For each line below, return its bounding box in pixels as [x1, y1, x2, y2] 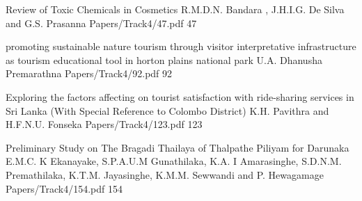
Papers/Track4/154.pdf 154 [6, 181, 123, 195]
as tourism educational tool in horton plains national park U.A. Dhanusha [6, 52, 322, 67]
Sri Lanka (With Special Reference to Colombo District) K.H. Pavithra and [6, 103, 329, 118]
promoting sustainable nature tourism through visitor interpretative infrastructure [6, 39, 356, 54]
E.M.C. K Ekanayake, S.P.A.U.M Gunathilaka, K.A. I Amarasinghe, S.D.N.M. [6, 154, 342, 168]
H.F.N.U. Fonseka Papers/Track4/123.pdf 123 [6, 117, 203, 131]
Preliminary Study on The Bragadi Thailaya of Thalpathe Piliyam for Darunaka [6, 140, 349, 154]
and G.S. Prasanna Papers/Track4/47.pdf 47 [6, 15, 197, 30]
